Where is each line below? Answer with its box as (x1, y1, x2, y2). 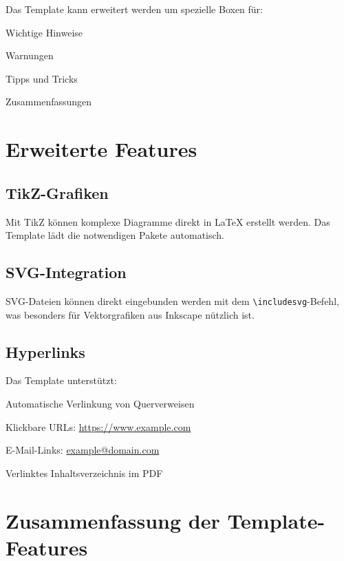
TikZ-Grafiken (6, 182, 109, 203)
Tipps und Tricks (6, 71, 78, 85)
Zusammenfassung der (6, 506, 220, 534)
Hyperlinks (6, 341, 85, 362)
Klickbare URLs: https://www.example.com (6, 419, 191, 434)
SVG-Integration (6, 262, 127, 283)
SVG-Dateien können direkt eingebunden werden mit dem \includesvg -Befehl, (6, 293, 339, 308)
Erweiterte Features (6, 135, 197, 163)
